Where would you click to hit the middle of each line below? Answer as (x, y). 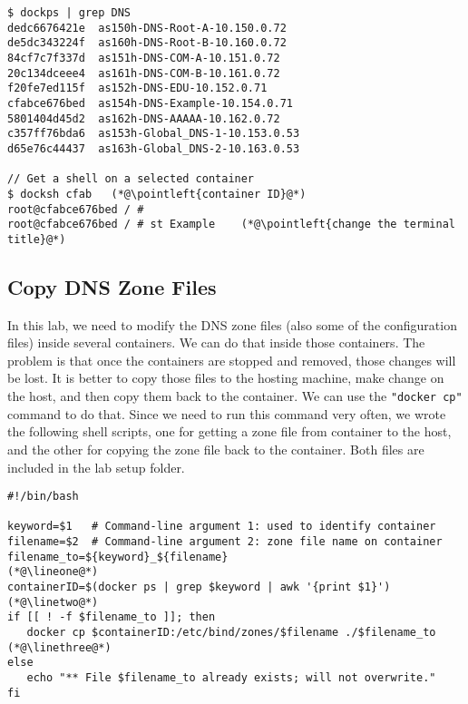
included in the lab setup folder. (96, 467)
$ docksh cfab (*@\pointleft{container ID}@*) (157, 194)
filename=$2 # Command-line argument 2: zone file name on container (225, 542)
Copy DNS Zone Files (112, 286)
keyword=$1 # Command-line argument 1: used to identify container (222, 527)
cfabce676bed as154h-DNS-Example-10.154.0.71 (150, 103)
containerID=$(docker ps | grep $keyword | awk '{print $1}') (199, 587)
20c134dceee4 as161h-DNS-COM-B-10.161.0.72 (144, 73)
